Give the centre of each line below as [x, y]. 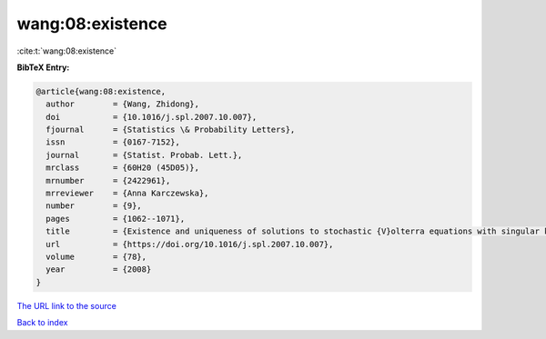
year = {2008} [99, 269]
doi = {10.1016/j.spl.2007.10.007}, [152, 117]
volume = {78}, [96, 257]
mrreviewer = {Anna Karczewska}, [127, 194]
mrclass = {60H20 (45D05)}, [123, 168]
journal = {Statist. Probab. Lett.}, [144, 155]
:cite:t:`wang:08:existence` [67, 51]
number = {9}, [94, 206]
